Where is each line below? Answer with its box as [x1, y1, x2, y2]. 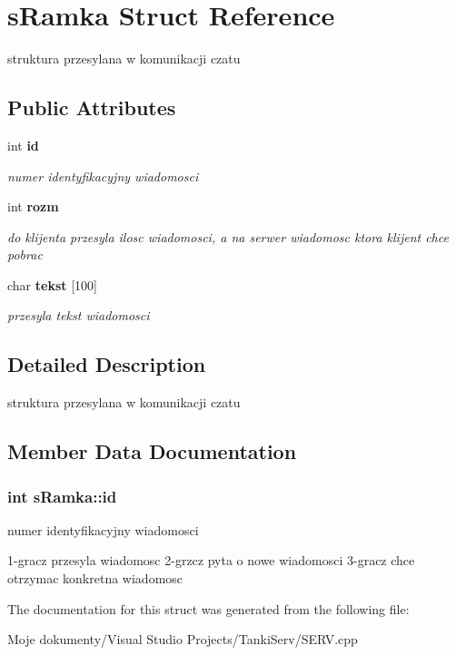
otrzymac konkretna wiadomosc [7, 569, 183, 588]
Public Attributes [7, 93, 176, 122]
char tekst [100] [7, 275, 97, 294]
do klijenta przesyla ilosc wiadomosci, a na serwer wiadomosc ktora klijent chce [7, 227, 449, 246]
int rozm [7, 197, 59, 216]
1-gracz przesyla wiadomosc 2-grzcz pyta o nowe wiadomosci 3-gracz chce [7, 551, 415, 570]
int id [7, 135, 39, 154]
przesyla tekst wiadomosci [7, 306, 150, 325]
